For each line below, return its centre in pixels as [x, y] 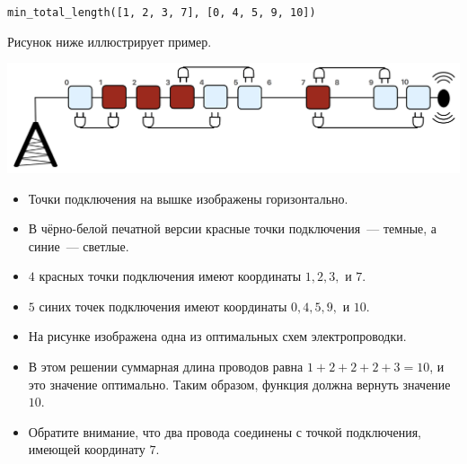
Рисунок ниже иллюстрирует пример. [110, 41]
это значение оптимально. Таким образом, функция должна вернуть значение [239, 384]
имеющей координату [87, 449]
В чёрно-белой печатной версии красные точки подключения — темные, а [233, 228]
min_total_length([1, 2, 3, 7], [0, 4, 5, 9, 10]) [162, 13]
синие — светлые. [79, 245]
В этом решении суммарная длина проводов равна [166, 367]
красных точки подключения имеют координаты [170, 276]
